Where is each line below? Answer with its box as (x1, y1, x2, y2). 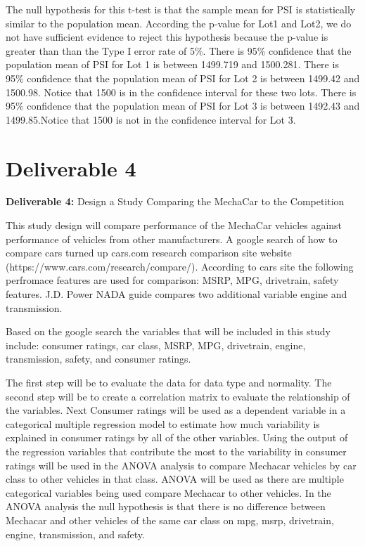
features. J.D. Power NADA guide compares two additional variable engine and (6, 287, 347, 301)
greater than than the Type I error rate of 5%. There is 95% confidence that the (6, 43, 352, 58)
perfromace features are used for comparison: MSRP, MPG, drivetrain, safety (6, 273, 339, 287)
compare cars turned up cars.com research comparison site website (6, 245, 292, 260)
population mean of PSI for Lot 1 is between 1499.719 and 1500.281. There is (6, 57, 339, 72)
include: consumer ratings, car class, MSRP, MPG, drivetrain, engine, (6, 337, 306, 352)
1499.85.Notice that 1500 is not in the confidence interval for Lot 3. (6, 112, 296, 126)
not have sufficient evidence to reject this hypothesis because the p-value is (6, 30, 328, 44)
